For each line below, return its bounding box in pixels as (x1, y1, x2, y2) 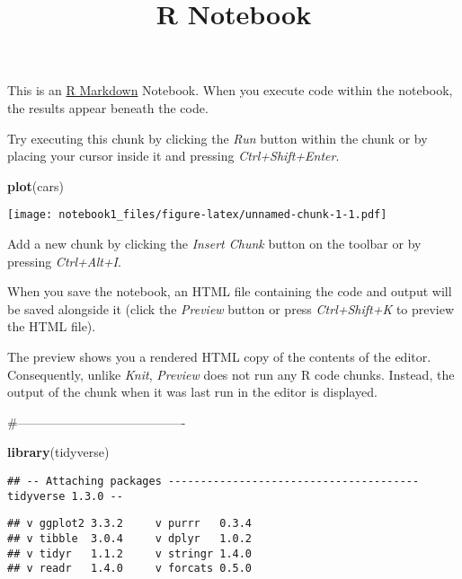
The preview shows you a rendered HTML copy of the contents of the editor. (7, 347, 431, 365)
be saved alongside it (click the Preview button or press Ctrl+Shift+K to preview (7, 299, 455, 318)
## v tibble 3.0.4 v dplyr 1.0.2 (7, 531, 253, 545)
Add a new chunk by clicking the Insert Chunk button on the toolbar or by (7, 234, 422, 252)
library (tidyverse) (7, 443, 110, 461)
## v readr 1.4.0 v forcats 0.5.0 (7, 562, 253, 575)
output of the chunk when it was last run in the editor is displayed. (7, 382, 378, 401)
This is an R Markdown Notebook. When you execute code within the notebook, (7, 81, 453, 100)
